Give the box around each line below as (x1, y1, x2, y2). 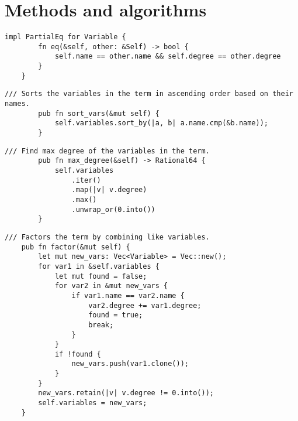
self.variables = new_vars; (38, 399, 147, 408)
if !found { (54, 350, 101, 358)
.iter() (71, 176, 101, 184)
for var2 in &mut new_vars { (54, 282, 168, 290)
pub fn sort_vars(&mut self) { (38, 109, 160, 118)
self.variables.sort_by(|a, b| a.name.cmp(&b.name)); (54, 119, 269, 128)
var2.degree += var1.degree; (88, 301, 202, 310)
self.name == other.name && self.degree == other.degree (54, 52, 281, 61)
